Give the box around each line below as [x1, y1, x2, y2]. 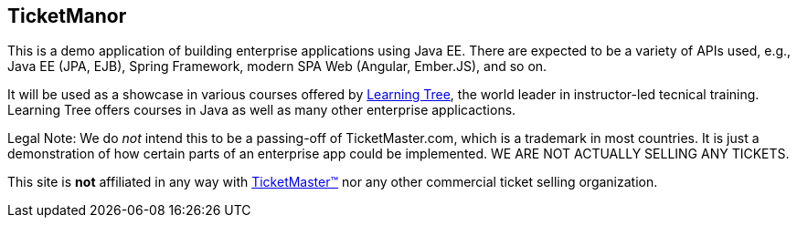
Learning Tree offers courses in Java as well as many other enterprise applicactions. [7, 102, 516, 118]
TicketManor [7, 5, 127, 27]
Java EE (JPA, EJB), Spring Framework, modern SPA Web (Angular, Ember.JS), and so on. [7, 58, 547, 75]
